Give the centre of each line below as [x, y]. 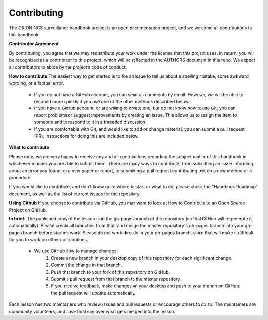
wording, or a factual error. [36, 83]
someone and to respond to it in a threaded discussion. [90, 122]
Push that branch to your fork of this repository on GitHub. [110, 272]
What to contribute [29, 147]
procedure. [21, 177]
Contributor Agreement [34, 44]
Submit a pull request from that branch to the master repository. [116, 279]
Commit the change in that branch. [86, 265]
